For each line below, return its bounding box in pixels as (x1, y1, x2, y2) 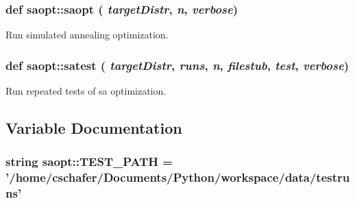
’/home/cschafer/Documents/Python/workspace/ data (5, 169, 310, 186)
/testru (309, 169, 350, 186)
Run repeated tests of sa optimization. (5, 84, 167, 98)
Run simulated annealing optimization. (5, 27, 169, 42)
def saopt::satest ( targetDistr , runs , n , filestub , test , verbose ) (5, 56, 349, 73)
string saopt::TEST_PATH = (5, 153, 173, 170)
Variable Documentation (5, 117, 182, 139)
